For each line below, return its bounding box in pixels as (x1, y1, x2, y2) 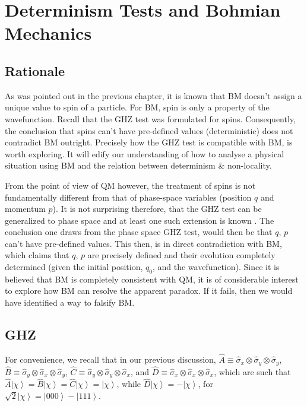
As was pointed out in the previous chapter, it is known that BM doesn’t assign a (5, 89, 302, 101)
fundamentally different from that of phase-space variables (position (5, 191, 252, 203)
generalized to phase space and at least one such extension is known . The (5, 214, 274, 226)
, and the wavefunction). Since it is (152, 261, 280, 273)
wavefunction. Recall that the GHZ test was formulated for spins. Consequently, (5, 112, 296, 125)
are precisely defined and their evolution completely (87, 249, 276, 261)
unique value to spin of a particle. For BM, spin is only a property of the (5, 101, 270, 113)
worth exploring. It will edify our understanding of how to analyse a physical (5, 147, 284, 160)
